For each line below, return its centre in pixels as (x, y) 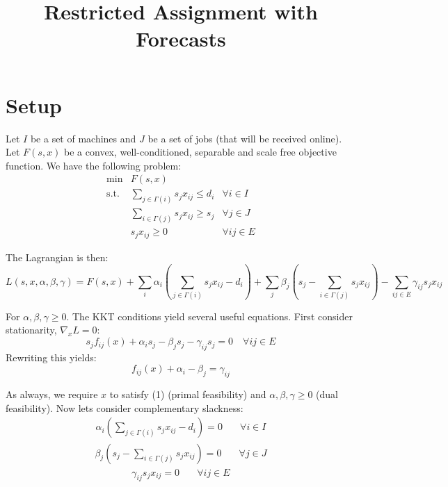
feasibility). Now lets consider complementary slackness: (125, 407)
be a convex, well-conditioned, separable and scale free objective (200, 152)
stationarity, (31, 330)
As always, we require (52, 394)
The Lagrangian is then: (57, 257)
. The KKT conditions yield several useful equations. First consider (209, 316)
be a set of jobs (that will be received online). (245, 138)
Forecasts (181, 39)
